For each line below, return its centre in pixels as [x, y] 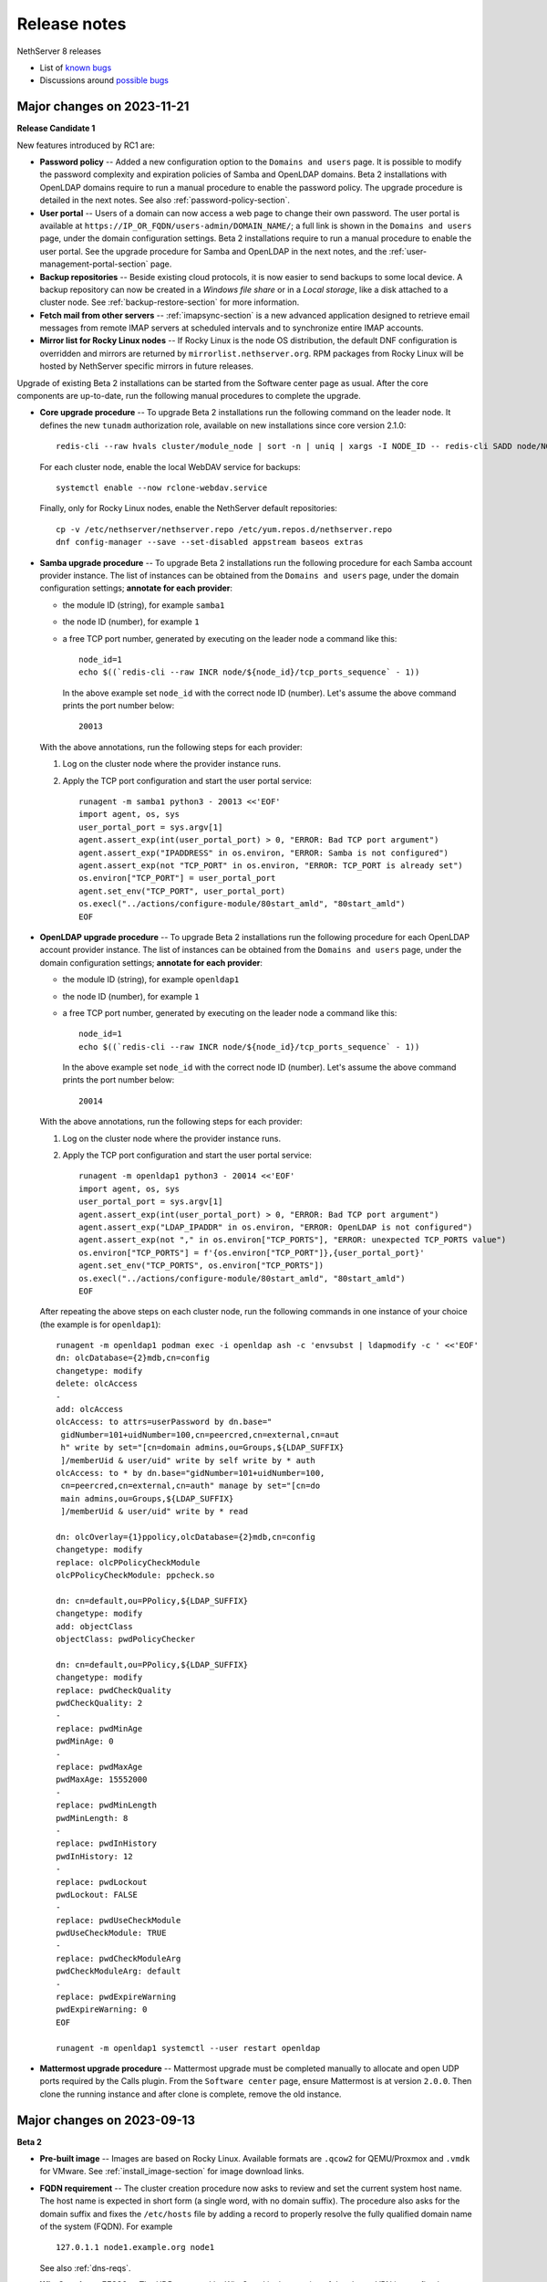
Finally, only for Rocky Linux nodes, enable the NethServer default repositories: [188, 508]
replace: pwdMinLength [107, 1806]
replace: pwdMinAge [99, 1728]
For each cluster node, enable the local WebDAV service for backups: [170, 466]
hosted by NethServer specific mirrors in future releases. [147, 366]
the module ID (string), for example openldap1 [151, 979]
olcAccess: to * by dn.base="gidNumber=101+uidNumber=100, [191, 1473]
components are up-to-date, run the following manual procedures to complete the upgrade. [189, 396]
